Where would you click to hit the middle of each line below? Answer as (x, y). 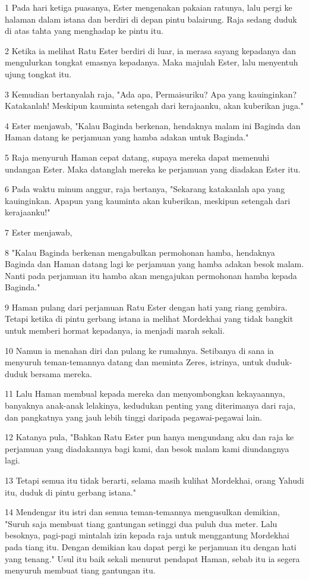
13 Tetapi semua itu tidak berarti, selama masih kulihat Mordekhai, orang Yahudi (154, 480)
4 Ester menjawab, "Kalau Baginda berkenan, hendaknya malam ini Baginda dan (153, 125)
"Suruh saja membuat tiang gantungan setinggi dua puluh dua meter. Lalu (141, 523)
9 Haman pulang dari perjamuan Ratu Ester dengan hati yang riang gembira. (146, 307)
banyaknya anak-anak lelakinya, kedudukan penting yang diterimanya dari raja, (150, 405)
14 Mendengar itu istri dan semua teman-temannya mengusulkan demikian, (142, 512)
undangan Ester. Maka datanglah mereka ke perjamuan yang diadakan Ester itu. (153, 169)
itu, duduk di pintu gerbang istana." (70, 492)
